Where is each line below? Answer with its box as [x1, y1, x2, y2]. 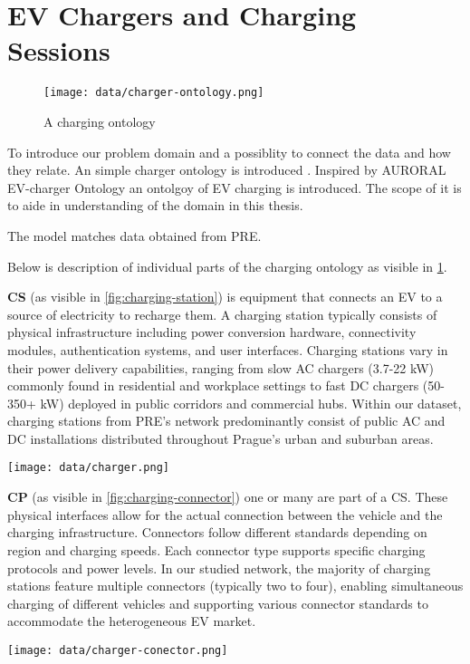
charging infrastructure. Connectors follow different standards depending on [7, 523, 427, 542]
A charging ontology [43, 111, 156, 130]
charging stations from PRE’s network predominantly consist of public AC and [7, 411, 446, 430]
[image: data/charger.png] [7, 461, 169, 475]
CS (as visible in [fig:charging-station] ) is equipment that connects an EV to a [7, 287, 443, 306]
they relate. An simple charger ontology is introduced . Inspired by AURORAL [7, 160, 446, 179]
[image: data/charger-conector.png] [7, 643, 228, 657]
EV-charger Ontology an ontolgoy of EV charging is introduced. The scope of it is [7, 178, 462, 197]
